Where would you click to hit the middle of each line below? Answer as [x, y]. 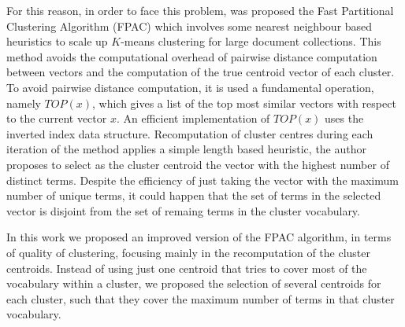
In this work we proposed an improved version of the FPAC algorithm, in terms [199, 237]
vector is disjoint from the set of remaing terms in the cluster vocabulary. [183, 210]
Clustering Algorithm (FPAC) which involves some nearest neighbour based [189, 26]
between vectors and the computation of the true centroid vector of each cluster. [201, 72]
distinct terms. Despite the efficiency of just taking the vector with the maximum [202, 180]
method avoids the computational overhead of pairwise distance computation [192, 56]
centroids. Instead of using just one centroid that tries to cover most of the [187, 268]
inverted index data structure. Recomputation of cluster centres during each [190, 133]
